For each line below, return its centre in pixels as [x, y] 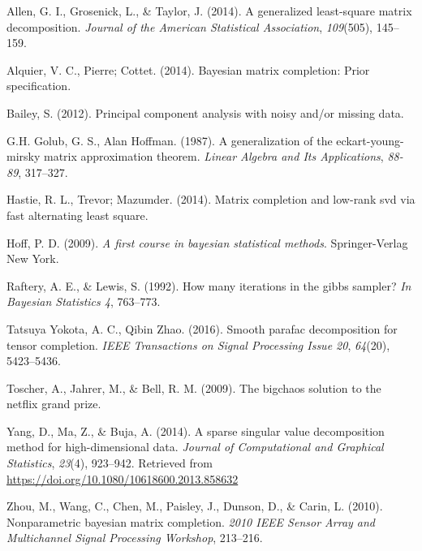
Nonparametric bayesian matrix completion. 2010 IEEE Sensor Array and [191, 521]
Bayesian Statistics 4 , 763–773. [84, 301]
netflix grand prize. [54, 404]
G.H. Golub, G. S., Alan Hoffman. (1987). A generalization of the [170, 140]
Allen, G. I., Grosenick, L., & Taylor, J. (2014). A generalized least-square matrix [209, 11]
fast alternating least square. [78, 215]
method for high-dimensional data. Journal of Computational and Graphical [195, 447]
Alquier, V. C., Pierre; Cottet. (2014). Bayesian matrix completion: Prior [188, 69]
